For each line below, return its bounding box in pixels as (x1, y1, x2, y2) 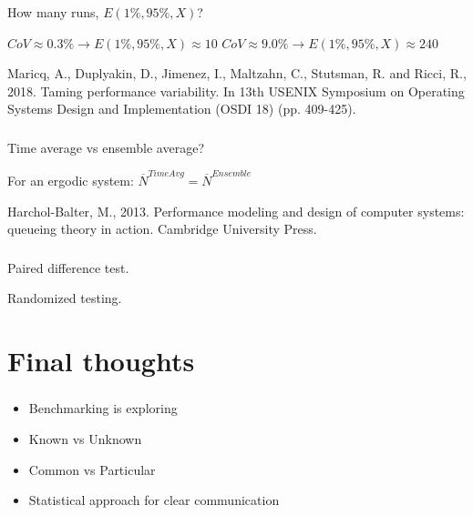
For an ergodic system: (7, 171, 134, 190)
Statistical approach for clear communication (28, 490, 280, 510)
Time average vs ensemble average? (7, 137, 204, 157)
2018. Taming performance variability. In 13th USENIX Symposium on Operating (7, 81, 465, 100)
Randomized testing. (7, 288, 122, 308)
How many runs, (7, 2, 99, 21)
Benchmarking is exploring (28, 399, 178, 418)
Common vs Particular (28, 459, 156, 479)
